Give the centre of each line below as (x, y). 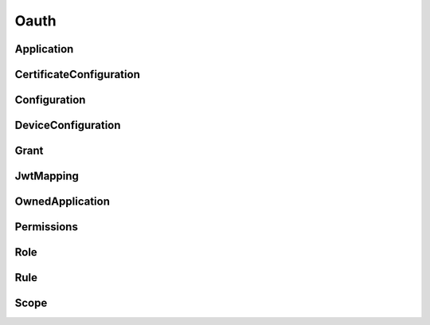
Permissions (47, 227)
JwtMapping (47, 176)
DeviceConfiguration (68, 125)
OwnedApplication (63, 202)
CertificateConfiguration (78, 74)
